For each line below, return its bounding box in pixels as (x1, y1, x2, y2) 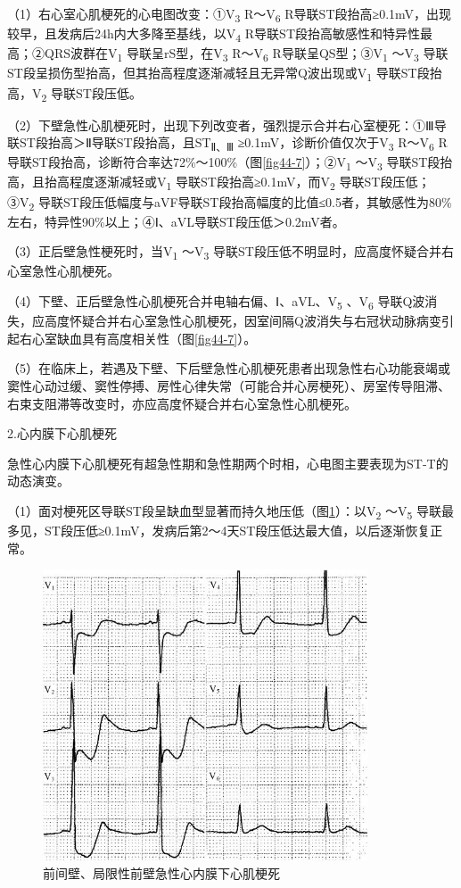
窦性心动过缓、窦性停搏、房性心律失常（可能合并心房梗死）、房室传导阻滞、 (7, 376, 450, 394)
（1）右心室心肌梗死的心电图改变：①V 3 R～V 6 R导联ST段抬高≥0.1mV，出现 (7, 4, 452, 25)
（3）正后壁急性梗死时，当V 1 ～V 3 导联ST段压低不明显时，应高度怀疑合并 (7, 242, 441, 263)
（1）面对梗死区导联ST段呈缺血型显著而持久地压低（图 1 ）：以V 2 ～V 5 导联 (7, 501, 441, 522)
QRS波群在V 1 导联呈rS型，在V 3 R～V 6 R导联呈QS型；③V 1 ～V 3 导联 (44, 44, 449, 65)
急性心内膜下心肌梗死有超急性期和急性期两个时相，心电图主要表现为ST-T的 (7, 453, 449, 472)
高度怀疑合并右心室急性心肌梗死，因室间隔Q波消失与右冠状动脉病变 (44, 311, 441, 330)
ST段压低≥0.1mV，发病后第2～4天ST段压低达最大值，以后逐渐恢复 (44, 521, 431, 540)
